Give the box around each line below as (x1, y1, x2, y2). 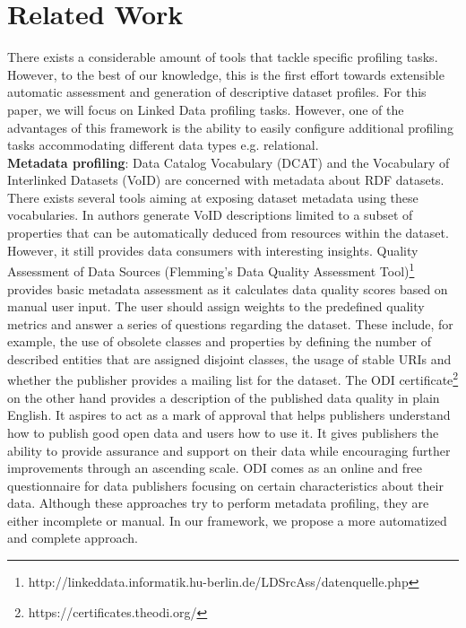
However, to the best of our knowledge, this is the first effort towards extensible (7, 65, 444, 83)
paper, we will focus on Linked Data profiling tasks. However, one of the (7, 100, 404, 118)
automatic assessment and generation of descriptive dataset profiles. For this (7, 83, 427, 101)
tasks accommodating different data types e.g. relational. (7, 135, 319, 154)
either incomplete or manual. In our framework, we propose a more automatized (7, 510, 447, 529)
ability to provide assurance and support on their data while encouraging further (7, 440, 451, 459)
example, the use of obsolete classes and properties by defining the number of (7, 332, 432, 351)
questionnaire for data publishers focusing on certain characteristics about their (7, 475, 444, 494)
